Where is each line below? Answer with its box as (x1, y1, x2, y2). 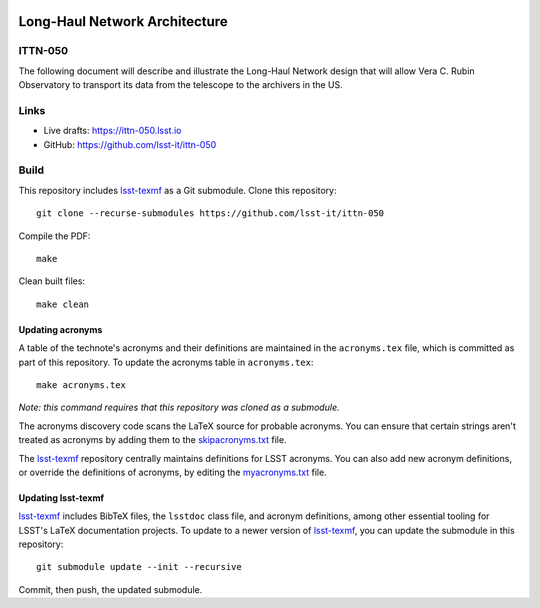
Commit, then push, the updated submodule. (18, 583, 203, 595)
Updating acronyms (18, 323, 103, 335)
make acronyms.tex (36, 379, 127, 390)
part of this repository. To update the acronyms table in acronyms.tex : (18, 356, 314, 368)
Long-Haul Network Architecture (18, 13, 229, 30)
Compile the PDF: (18, 230, 91, 242)
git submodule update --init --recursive (36, 561, 242, 573)
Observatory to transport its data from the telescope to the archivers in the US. (18, 79, 344, 91)
